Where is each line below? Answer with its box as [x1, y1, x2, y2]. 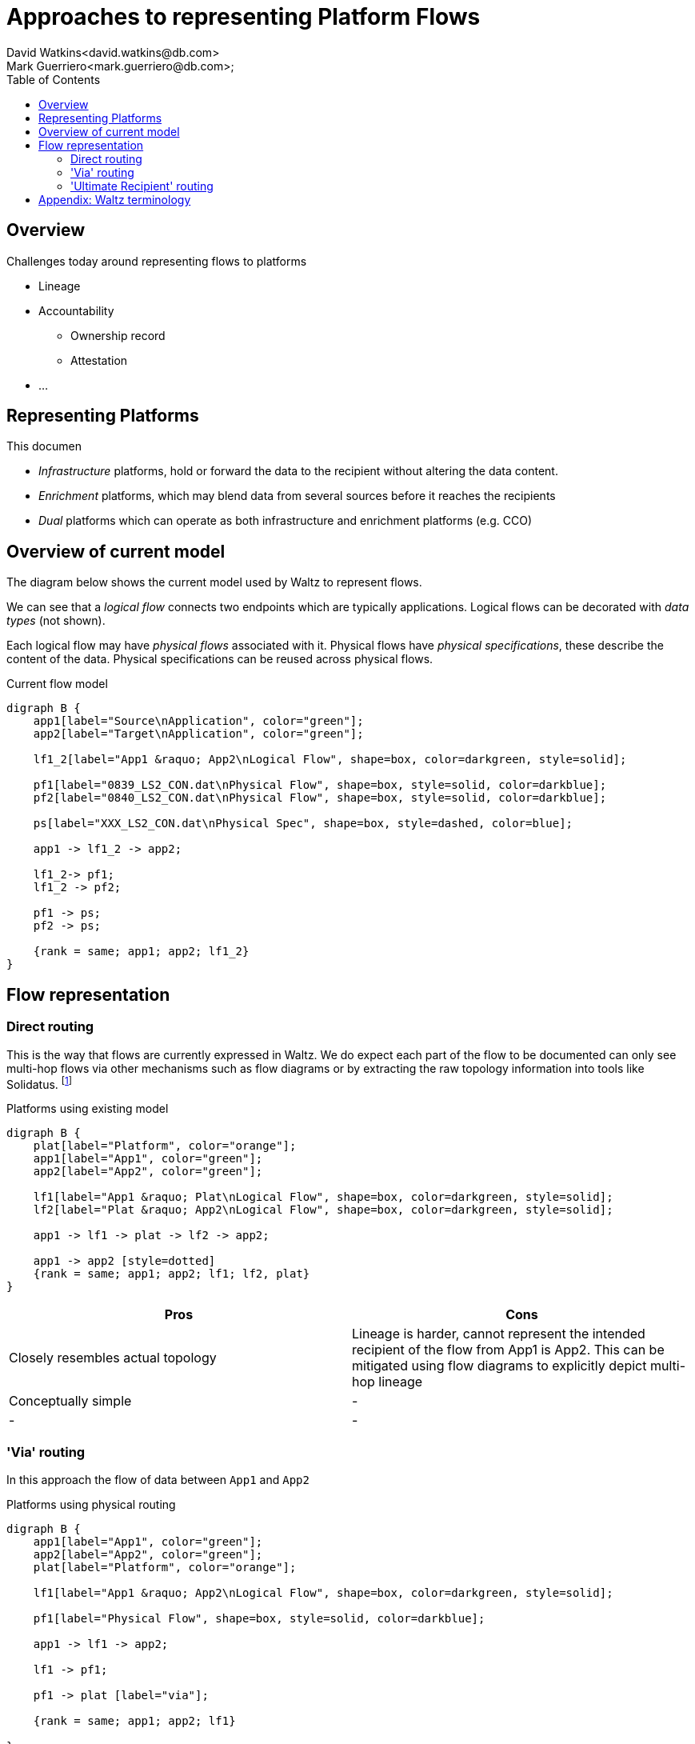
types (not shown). [6, 614, 106, 628]
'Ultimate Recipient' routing [70, 178, 214, 193]
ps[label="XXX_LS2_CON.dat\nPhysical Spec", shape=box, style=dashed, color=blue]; [33, 817, 573, 830]
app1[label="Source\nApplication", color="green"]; [33, 714, 364, 728]
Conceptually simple [9, 1393, 132, 1410]
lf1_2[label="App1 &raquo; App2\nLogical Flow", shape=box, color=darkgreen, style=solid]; [33, 753, 627, 766]
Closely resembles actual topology [9, 1350, 217, 1366]
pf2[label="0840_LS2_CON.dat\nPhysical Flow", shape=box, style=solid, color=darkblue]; [33, 791, 607, 805]
